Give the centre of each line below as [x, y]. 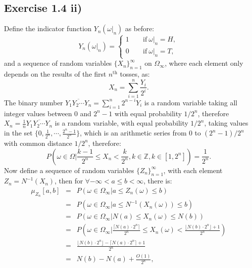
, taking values [226, 123]
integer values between [38, 113]
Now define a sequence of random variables [69, 170]
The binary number [34, 102]
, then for [69, 181]
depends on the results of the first [55, 74]
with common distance [38, 143]
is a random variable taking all [191, 102]
